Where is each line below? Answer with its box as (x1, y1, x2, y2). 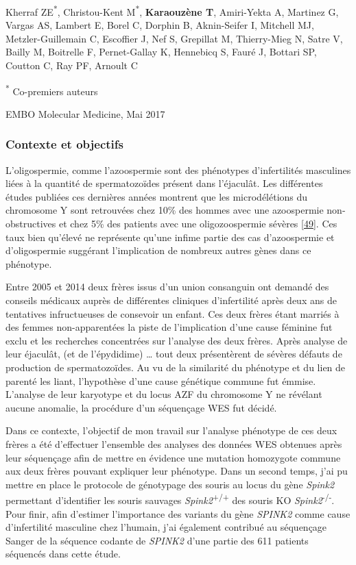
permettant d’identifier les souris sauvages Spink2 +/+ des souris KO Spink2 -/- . (5, 491, 335, 507)
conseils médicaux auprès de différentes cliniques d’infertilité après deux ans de (5, 293, 337, 307)
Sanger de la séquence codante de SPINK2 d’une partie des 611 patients (5, 533, 309, 547)
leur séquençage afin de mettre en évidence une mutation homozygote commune (5, 450, 341, 464)
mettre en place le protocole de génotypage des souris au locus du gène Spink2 (5, 477, 335, 491)
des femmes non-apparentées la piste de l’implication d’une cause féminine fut (5, 320, 333, 334)
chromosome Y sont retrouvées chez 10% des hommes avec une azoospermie (5, 203, 324, 217)
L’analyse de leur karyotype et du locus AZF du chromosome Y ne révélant (5, 387, 322, 401)
